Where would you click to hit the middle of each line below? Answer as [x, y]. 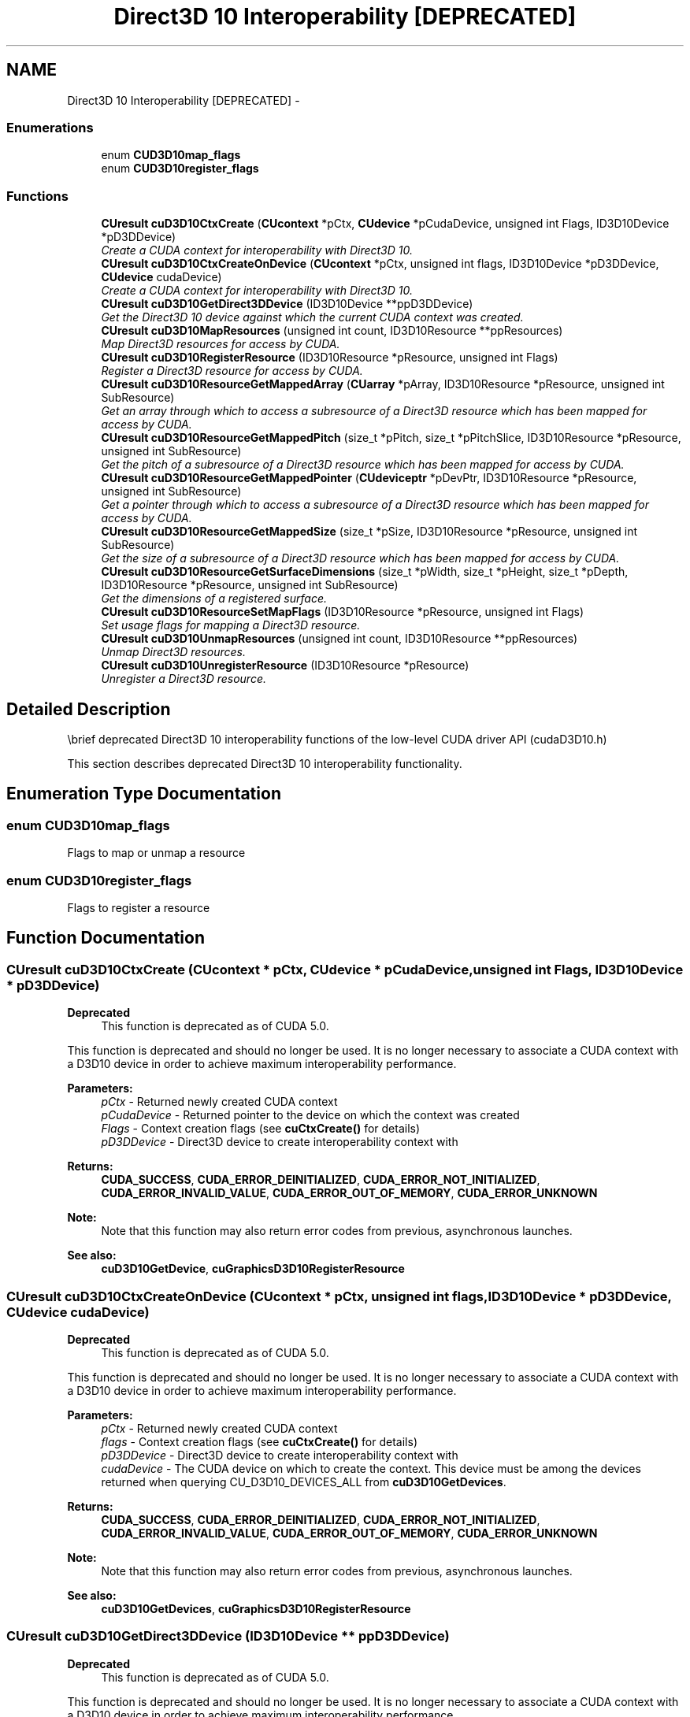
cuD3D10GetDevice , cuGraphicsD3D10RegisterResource [253, 1269]
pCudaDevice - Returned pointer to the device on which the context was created [310, 1115]
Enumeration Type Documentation [144, 794]
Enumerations [50, 127]
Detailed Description [89, 709]
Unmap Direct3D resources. [174, 652]
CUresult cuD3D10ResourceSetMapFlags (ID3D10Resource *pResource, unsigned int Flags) [343, 612]
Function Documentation [106, 938]
